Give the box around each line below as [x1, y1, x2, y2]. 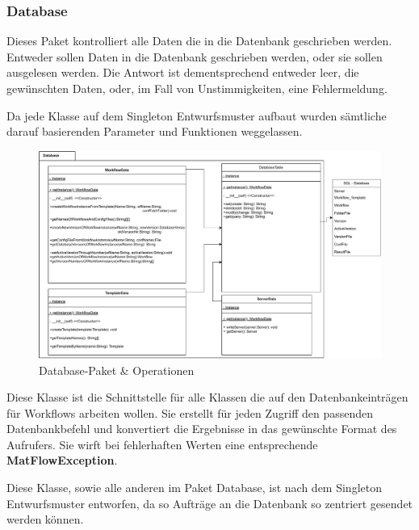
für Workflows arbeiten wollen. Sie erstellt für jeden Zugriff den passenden [6, 404, 374, 421]
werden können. [6, 511, 84, 528]
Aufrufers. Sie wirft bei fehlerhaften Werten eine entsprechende [6, 435, 318, 452]
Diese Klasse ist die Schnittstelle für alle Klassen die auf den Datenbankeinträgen [6, 389, 409, 406]
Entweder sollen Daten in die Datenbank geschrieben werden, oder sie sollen [6, 48, 383, 65]
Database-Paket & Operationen [39, 361, 195, 378]
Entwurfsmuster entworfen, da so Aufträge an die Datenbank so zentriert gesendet [6, 494, 413, 511]
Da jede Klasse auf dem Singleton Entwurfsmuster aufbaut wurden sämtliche [6, 107, 387, 124]
